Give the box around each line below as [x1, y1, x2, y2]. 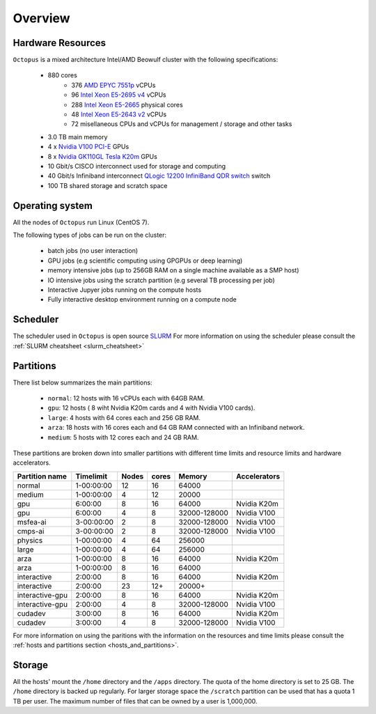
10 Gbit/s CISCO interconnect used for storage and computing [47, 162, 226, 170]
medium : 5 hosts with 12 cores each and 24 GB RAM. [47, 433, 199, 442]
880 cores [47, 71, 78, 79]
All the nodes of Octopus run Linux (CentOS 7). [13, 218, 150, 226]
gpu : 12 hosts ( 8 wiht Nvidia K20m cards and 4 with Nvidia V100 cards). [47, 404, 256, 412]
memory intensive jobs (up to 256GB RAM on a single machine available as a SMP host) [47, 266, 299, 274]
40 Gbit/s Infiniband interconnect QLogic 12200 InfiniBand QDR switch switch [47, 171, 271, 180]
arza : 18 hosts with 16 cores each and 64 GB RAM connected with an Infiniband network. [47, 424, 305, 432]
